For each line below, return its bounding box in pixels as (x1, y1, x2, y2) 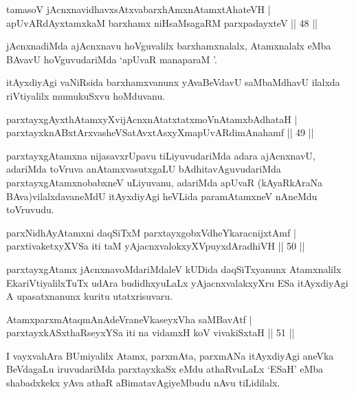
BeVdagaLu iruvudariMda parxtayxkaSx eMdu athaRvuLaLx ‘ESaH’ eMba (6, 362, 324, 376)
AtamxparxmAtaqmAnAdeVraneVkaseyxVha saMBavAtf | (6, 311, 252, 326)
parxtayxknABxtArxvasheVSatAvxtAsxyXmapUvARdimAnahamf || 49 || (6, 125, 314, 140)
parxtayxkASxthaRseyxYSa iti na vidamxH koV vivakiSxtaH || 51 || (6, 325, 295, 340)
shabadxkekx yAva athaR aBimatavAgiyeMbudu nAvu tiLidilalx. (6, 375, 280, 390)
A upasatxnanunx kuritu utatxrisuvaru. (6, 289, 173, 303)
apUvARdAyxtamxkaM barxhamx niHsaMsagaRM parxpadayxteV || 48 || (6, 15, 318, 30)
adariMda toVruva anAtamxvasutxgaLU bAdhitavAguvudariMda (6, 162, 281, 176)
